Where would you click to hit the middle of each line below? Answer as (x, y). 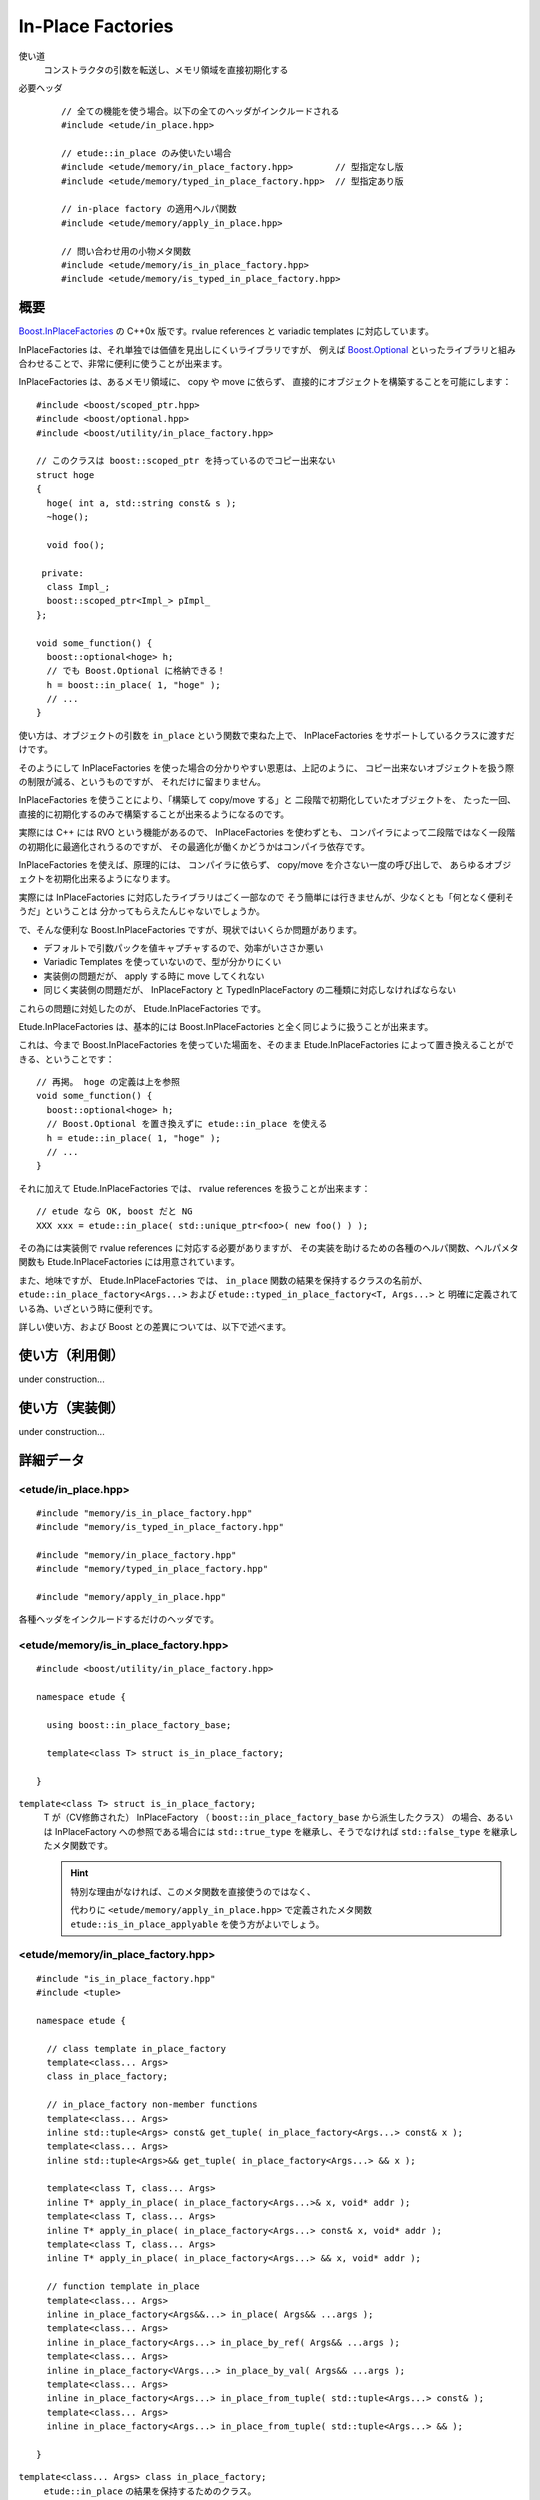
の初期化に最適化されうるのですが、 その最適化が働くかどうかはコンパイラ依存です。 (194, 846)
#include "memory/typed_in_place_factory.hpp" (152, 1569)
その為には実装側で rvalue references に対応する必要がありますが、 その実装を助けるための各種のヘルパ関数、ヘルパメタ (268, 1247)
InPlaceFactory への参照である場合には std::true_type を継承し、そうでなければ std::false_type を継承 (282, 1831)
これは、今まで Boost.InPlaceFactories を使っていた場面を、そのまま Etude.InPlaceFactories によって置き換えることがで (266, 1045)
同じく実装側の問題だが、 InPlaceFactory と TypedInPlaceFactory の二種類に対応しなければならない (250, 990)
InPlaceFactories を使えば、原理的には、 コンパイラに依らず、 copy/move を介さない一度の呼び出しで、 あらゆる (251, 864)
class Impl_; (78, 586)
